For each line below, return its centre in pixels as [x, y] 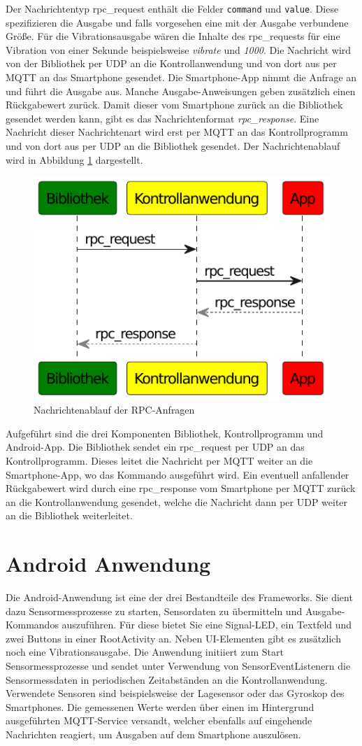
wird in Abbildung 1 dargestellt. [74, 159]
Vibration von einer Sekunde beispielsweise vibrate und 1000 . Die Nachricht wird [179, 49]
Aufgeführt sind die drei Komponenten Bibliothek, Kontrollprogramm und [165, 433]
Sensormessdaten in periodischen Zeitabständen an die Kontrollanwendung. [167, 679]
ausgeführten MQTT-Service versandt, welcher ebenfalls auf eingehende [159, 720]
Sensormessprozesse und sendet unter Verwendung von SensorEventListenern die [178, 666]
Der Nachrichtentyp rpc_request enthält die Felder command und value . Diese [172, 8]
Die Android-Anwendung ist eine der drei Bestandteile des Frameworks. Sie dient [179, 597]
